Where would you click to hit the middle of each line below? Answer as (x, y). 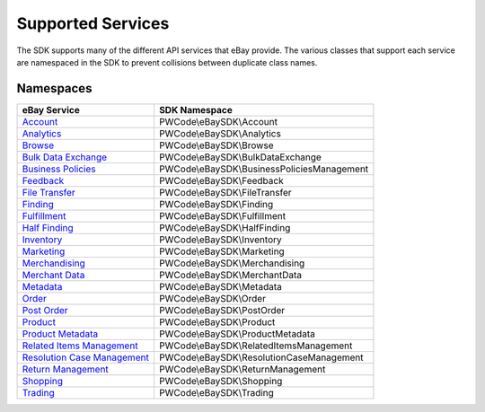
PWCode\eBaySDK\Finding (216, 204)
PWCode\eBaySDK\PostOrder (222, 310)
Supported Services (93, 23)
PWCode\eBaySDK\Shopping (220, 381)
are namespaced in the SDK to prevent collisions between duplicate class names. (167, 62)
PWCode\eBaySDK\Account (218, 121)
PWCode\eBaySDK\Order (212, 298)
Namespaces (54, 88)
